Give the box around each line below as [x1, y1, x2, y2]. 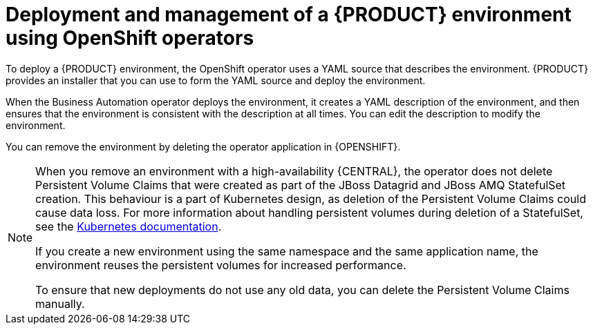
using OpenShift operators [6, 26, 254, 50]
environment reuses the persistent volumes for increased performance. [35, 258, 406, 272]
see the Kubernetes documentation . [35, 219, 222, 233]
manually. [35, 296, 85, 311]
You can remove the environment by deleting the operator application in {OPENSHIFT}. [6, 140, 401, 153]
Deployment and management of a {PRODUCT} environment [6, 3, 572, 26]
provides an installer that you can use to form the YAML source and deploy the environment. [6, 74, 426, 86]
